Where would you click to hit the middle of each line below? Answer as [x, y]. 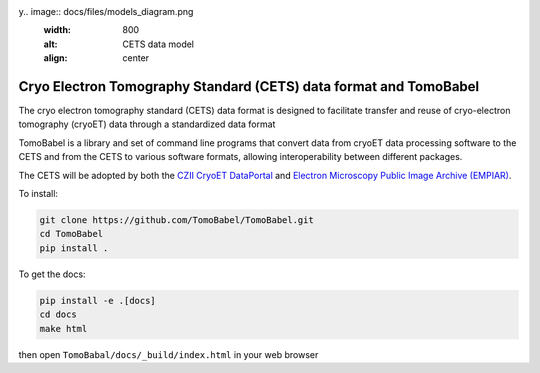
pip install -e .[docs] [98, 300]
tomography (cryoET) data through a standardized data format [147, 124]
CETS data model [158, 44]
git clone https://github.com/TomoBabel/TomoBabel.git [176, 220]
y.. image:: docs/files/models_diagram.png [106, 11]
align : [55, 58]
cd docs [58, 314]
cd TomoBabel [71, 234]
